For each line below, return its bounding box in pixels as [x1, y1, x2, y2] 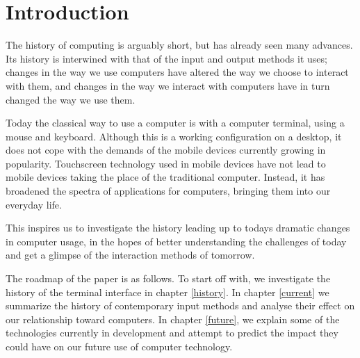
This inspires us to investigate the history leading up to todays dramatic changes [6, 220, 350, 235]
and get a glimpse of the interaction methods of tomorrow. [6, 247, 255, 262]
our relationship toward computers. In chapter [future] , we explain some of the [6, 311, 340, 326]
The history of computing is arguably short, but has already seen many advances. [6, 38, 353, 52]
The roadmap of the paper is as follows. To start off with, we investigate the [6, 271, 331, 286]
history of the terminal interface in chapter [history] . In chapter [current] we [6, 284, 329, 299]
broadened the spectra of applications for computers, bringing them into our [6, 184, 331, 198]
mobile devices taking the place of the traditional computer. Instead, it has [6, 170, 325, 184]
